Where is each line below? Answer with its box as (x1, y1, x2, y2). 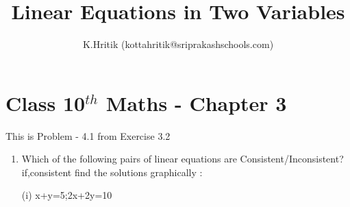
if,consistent (21, 165, 72, 179)
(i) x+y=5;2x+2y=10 (21, 188, 112, 202)
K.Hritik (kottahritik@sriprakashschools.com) (82, 37, 274, 51)
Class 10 (5, 88, 86, 117)
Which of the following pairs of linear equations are (21, 151, 237, 166)
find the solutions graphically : (74, 165, 203, 179)
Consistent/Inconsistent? (240, 151, 344, 166)
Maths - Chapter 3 (105, 88, 287, 117)
